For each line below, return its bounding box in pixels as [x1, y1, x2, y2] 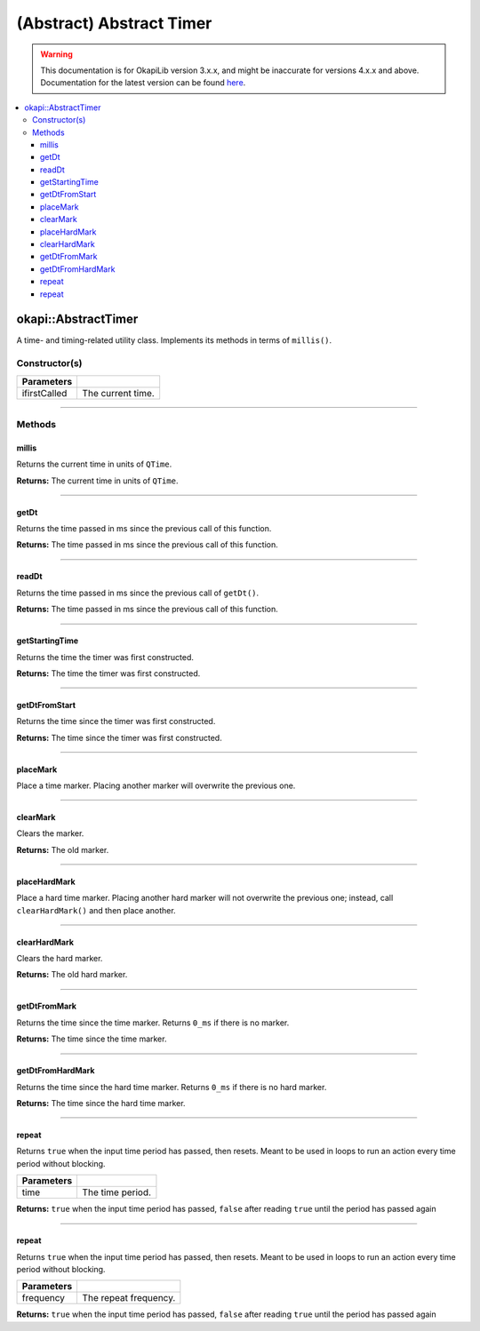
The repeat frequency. [82, 1292, 176, 1304]
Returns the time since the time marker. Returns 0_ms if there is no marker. [16, 1017, 290, 1028]
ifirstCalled [21, 387, 68, 399]
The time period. [82, 1186, 151, 1199]
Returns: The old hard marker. [16, 969, 128, 980]
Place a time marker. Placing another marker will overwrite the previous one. [16, 780, 296, 791]
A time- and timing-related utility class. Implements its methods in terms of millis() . [16, 335, 332, 346]
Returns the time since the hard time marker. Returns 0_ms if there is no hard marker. [16, 1081, 327, 1092]
